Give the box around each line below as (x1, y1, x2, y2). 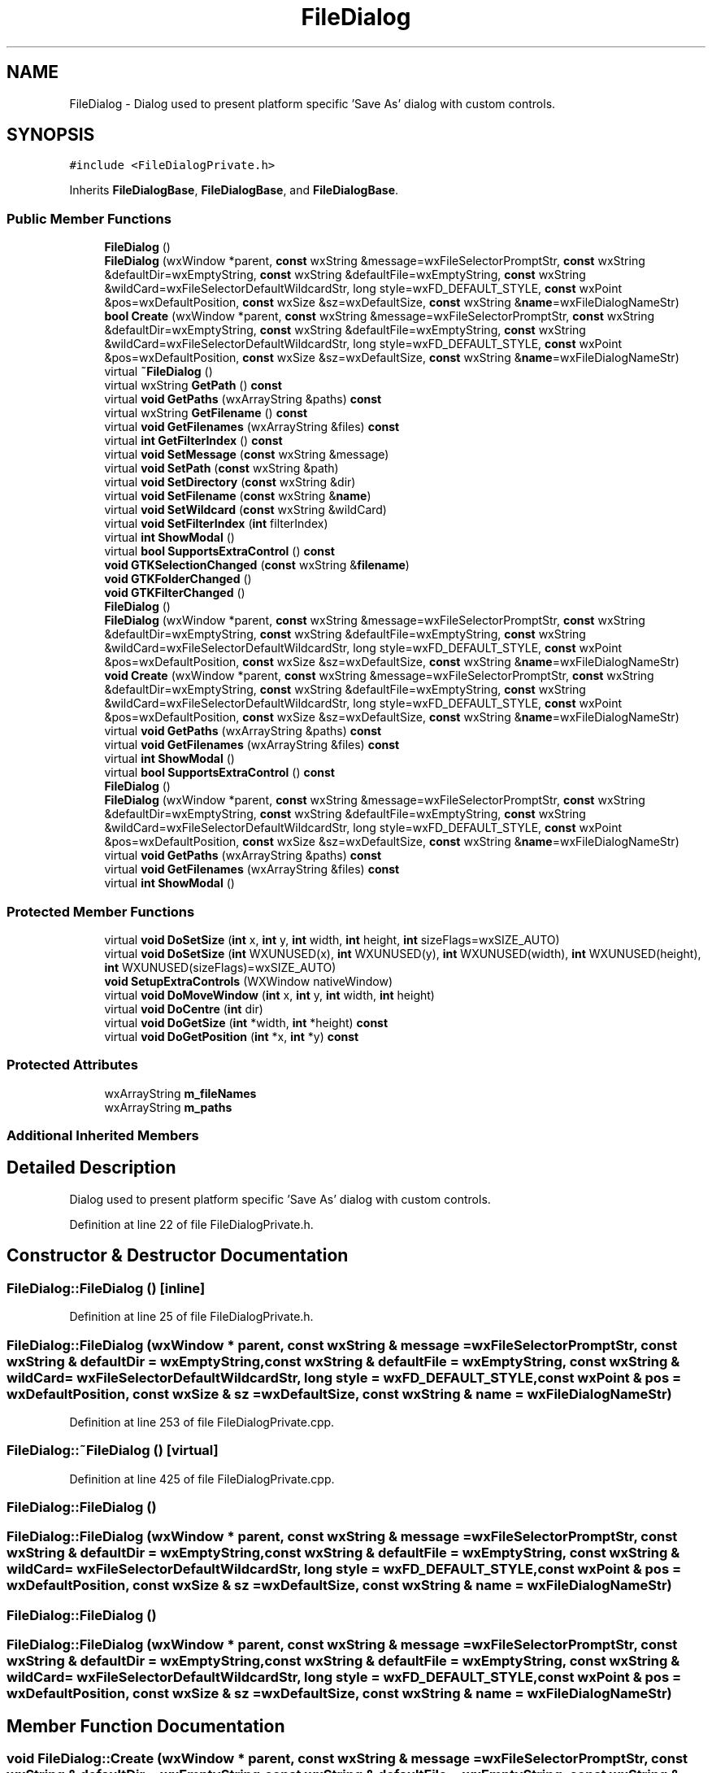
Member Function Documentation (7, 1715, 285, 1736)
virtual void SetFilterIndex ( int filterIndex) (104, 516, 328, 531)
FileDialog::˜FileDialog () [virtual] (7, 1442, 219, 1459)
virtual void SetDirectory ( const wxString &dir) (104, 475, 356, 490)
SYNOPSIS (7, 124, 95, 146)
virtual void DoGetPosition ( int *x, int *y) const (104, 1029, 359, 1043)
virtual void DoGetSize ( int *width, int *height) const (104, 1015, 389, 1030)
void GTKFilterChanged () (104, 586, 245, 600)
